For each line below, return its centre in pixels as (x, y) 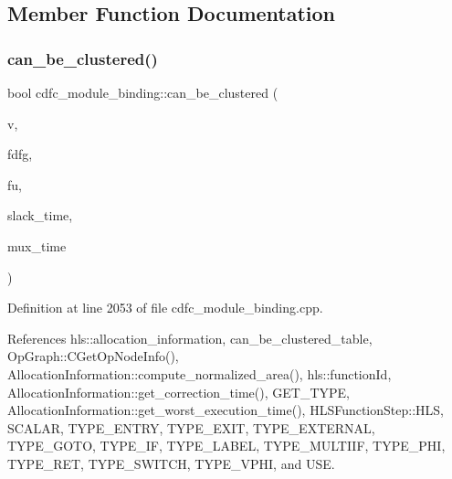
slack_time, (40, 215)
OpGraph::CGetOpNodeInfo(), (93, 356)
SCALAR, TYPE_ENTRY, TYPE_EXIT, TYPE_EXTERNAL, (191, 427)
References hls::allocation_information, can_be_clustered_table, (190, 338)
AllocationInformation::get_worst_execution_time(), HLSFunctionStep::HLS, (226, 410)
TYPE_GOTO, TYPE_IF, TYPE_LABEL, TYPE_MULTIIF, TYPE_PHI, (226, 446)
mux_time (37, 245)
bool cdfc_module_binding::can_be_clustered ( (143, 92)
